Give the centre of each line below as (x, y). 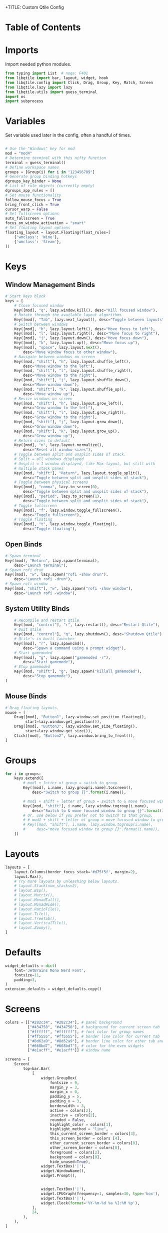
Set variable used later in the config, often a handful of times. (68, 135)
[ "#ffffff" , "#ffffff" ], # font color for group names (85, 1032)
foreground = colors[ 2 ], (75, 1152)
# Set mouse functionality (33, 195)
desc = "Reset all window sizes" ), (58, 450)
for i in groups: (23, 774)
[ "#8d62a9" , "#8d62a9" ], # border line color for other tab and (96, 1041)
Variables (25, 121)
